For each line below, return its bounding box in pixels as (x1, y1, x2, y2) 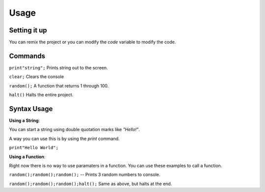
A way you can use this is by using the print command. (9, 136, 120, 141)
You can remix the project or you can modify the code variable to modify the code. (9, 39, 176, 45)
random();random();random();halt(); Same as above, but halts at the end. (9, 181, 172, 187)
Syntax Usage (9, 105, 53, 113)
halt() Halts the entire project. (9, 92, 74, 98)
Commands (9, 52, 46, 60)
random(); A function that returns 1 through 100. (9, 82, 109, 88)
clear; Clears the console (9, 74, 64, 80)
